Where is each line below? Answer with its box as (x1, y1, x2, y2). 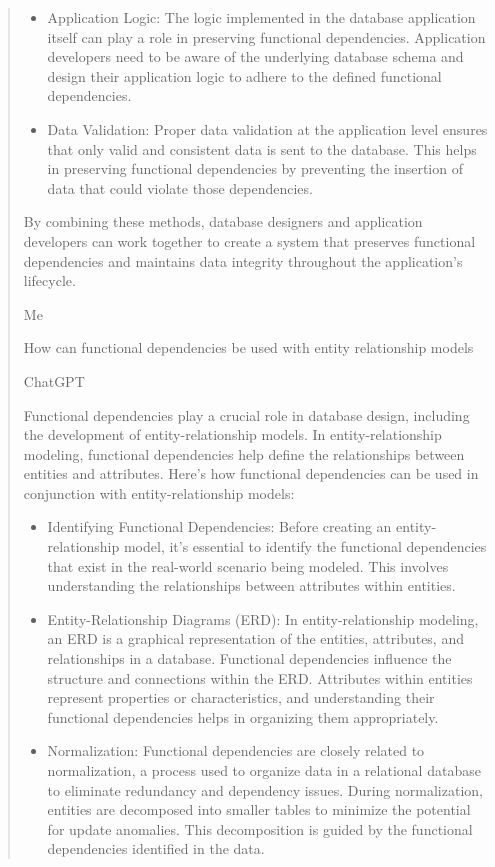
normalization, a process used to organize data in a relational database (47, 760, 481, 780)
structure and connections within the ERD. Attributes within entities (47, 667, 473, 688)
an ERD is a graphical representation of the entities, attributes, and (47, 628, 464, 649)
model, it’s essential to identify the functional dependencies (123, 536, 487, 557)
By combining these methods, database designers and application (23, 211, 423, 232)
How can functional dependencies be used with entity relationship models (23, 337, 474, 358)
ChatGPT (23, 370, 85, 391)
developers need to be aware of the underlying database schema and (47, 46, 464, 67)
